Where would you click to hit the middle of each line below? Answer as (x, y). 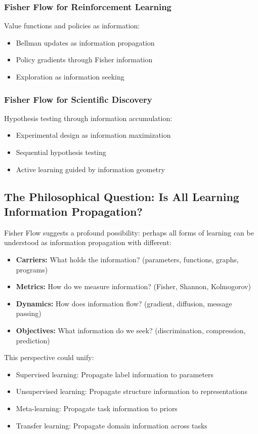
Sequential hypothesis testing (61, 152)
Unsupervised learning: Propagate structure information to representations (132, 391)
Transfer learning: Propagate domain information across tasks (112, 425)
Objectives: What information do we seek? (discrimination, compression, (131, 330)
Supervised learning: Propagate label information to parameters (115, 374)
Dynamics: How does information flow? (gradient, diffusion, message (124, 303)
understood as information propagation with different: (88, 242)
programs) (32, 269)
